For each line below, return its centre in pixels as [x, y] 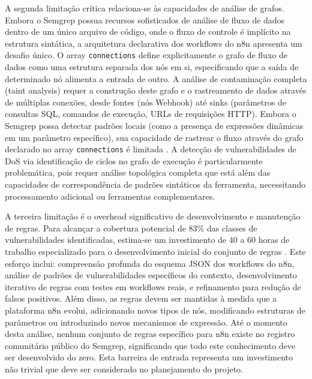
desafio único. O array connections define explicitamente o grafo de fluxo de [146, 55]
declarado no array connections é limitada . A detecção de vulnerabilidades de [151, 149]
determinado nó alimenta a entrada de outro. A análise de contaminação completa [156, 78]
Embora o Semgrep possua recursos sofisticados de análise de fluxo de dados [145, 19]
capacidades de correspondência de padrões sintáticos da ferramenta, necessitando [155, 184]
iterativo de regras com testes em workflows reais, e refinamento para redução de [153, 286]
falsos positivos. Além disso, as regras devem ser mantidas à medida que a [141, 298]
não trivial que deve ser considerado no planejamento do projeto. [124, 369]
